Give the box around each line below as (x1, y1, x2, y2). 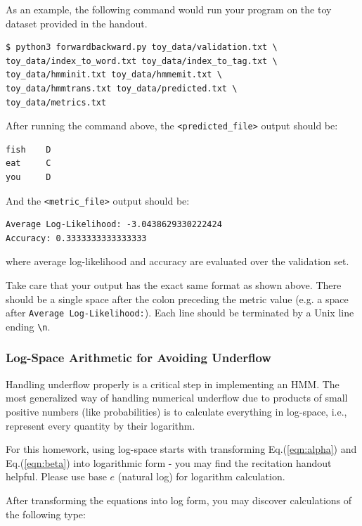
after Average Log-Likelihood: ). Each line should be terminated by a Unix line (6, 305, 354, 320)
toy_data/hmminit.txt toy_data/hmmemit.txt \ (6, 70, 222, 80)
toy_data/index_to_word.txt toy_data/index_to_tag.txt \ (6, 56, 278, 66)
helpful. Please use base (6, 469, 107, 484)
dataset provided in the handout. (6, 15, 148, 30)
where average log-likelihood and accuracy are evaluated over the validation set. (6, 254, 349, 269)
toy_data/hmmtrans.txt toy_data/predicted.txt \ (6, 83, 238, 94)
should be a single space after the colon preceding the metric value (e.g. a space (6, 291, 349, 306)
